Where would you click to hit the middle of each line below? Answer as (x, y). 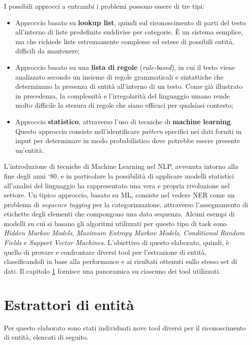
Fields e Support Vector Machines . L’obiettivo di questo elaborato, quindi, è (117, 242)
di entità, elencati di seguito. (46, 337)
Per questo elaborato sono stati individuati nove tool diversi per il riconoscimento (125, 327)
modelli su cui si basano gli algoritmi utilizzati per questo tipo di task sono (115, 223)
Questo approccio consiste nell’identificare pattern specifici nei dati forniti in (128, 131)
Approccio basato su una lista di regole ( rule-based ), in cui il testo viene (125, 67)
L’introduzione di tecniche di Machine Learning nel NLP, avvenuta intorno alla (121, 166)
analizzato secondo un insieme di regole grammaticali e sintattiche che (119, 76)
